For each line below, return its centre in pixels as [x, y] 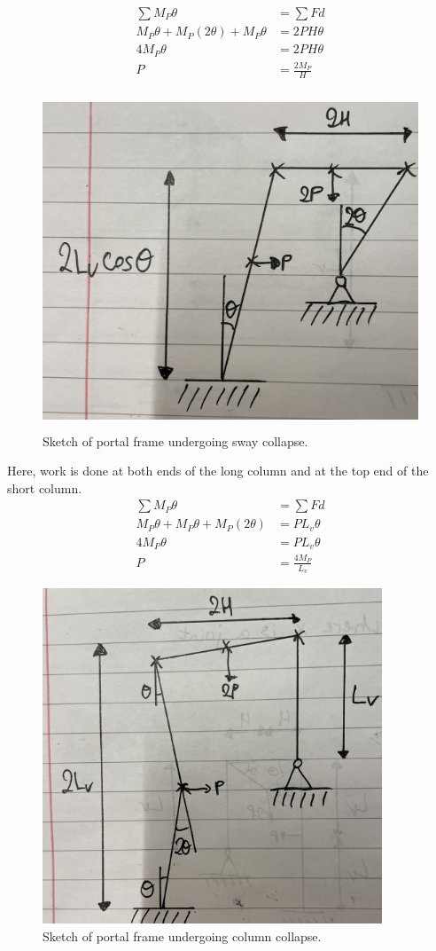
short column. [45, 487]
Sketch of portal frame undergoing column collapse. [182, 935]
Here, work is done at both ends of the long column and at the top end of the [218, 471]
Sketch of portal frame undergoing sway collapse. [175, 440]
